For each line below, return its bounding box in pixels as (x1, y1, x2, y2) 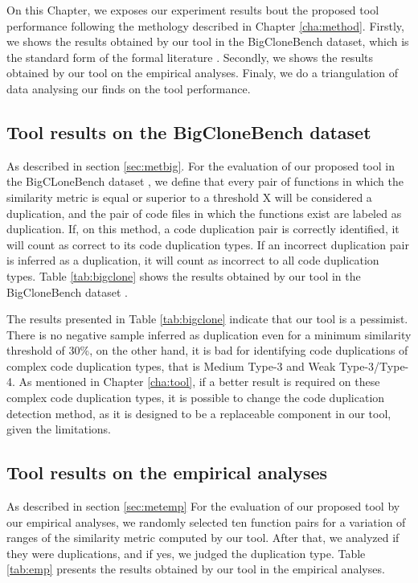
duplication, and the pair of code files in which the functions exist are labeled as (6, 204, 402, 221)
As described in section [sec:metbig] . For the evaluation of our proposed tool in (6, 157, 395, 174)
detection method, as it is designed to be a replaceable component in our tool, (6, 404, 391, 421)
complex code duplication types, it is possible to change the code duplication (6, 389, 385, 406)
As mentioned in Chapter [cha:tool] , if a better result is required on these (18, 373, 380, 390)
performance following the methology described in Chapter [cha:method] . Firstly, (6, 17, 404, 34)
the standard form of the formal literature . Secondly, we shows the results (6, 48, 374, 65)
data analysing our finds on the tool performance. (6, 80, 251, 96)
